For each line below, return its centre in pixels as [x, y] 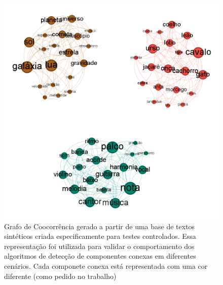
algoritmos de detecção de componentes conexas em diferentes [100, 256]
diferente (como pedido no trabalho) [60, 276]
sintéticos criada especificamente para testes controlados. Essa [100, 236]
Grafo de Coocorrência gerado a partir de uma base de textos [100, 226]
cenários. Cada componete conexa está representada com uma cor [106, 265]
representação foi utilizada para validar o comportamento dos [99, 246]
